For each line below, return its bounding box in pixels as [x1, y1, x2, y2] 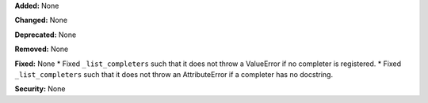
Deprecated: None [14, 30, 77, 39]
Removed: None [14, 44, 69, 54]
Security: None [14, 84, 66, 94]
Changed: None [14, 16, 67, 25]
